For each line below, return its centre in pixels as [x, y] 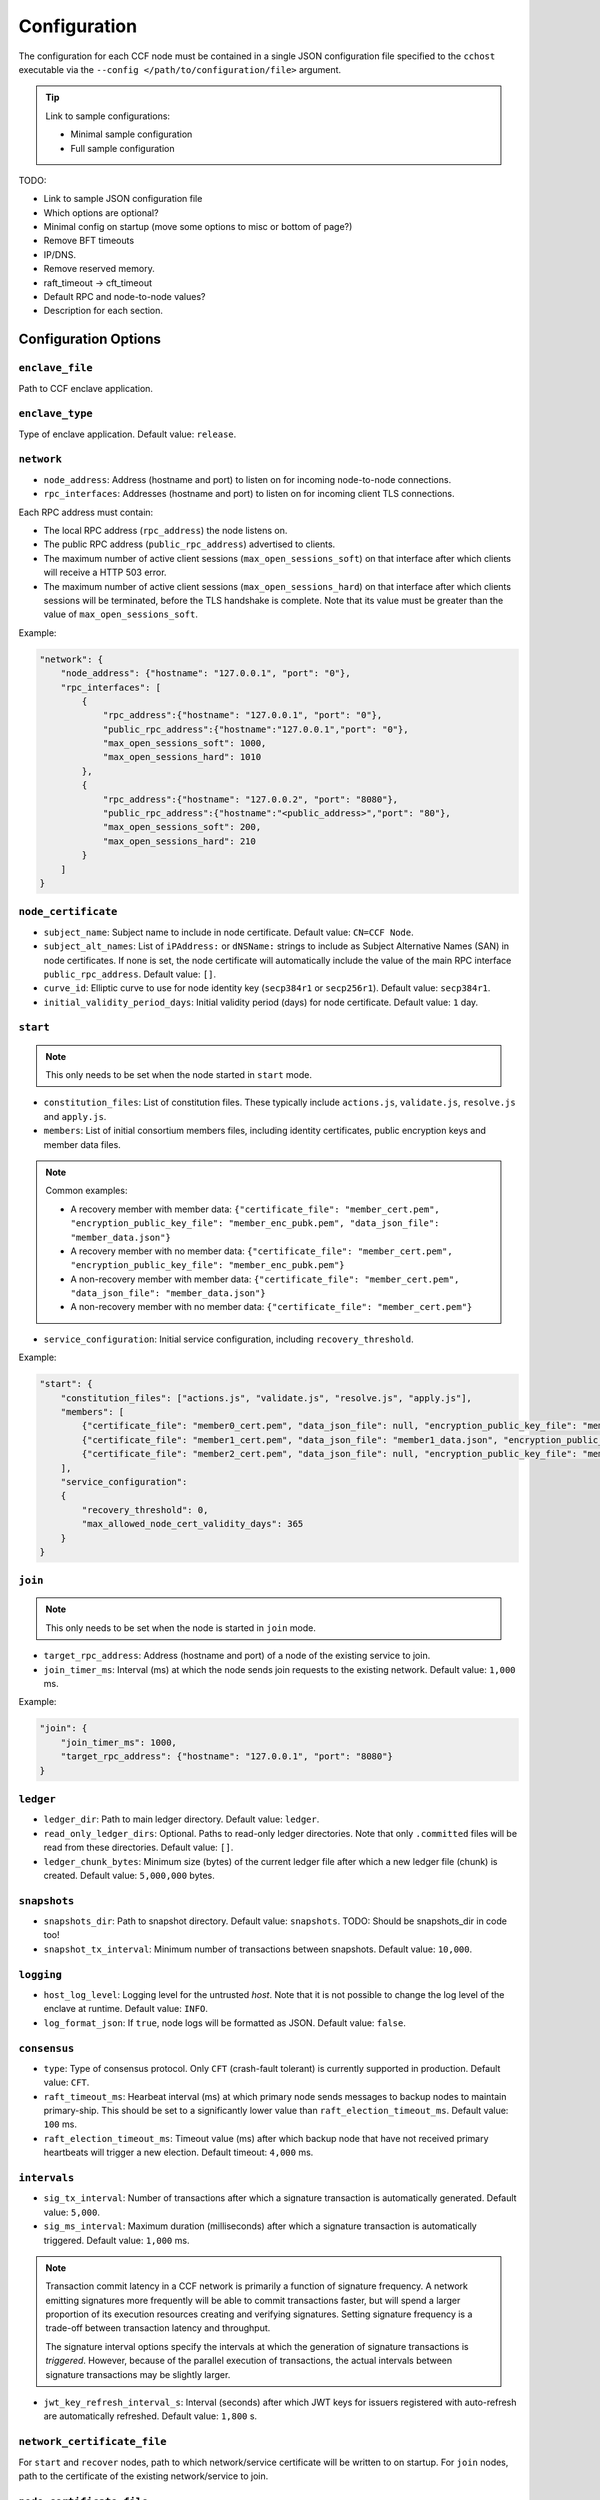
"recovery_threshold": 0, [145, 1509]
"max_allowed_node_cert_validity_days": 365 [192, 1524]
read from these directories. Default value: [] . [138, 1847]
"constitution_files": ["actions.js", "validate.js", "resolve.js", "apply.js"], [266, 1398]
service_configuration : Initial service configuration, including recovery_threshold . [228, 1339]
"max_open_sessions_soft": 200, [182, 827]
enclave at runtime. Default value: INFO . [126, 2009]
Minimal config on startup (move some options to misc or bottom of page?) [198, 227]
